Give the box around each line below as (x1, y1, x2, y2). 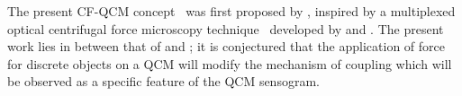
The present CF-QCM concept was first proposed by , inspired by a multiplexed (7, 2, 456, 20)
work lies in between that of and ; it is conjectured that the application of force (7, 37, 445, 56)
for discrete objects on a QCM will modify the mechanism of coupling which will (7, 54, 452, 73)
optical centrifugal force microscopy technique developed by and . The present (7, 19, 444, 38)
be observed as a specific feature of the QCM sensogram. (7, 72, 320, 91)
